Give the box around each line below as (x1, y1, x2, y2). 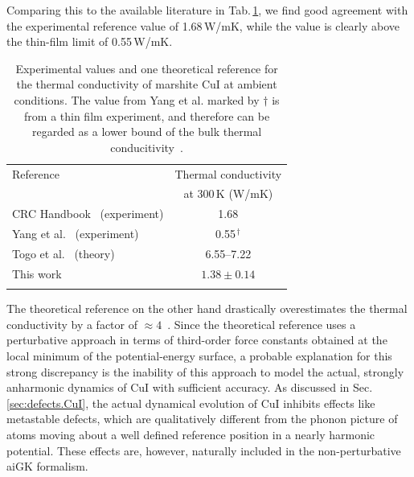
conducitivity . (110, 138, 183, 155)
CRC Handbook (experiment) (12, 205, 164, 222)
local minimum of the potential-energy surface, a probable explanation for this (6, 347, 392, 364)
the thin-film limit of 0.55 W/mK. (6, 33, 173, 50)
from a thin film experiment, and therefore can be (24, 107, 270, 124)
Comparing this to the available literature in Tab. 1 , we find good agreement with (6, 2, 408, 18)
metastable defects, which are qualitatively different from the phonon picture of (6, 410, 398, 427)
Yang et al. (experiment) (12, 225, 139, 242)
